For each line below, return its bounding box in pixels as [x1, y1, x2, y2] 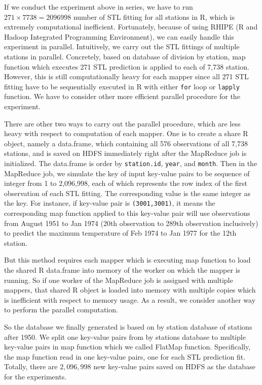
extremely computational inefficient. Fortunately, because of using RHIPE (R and [4, 21, 258, 32]
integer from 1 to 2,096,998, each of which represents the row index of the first [4, 178, 247, 188]
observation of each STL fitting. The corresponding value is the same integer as [4, 187, 251, 198]
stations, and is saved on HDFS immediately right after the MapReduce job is [4, 148, 247, 158]
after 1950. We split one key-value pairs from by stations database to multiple [4, 331, 246, 342]
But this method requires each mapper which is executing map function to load [4, 254, 251, 265]
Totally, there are [4, 361, 58, 372]
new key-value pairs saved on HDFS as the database [93, 361, 255, 372]
